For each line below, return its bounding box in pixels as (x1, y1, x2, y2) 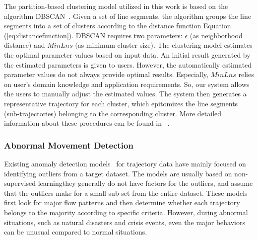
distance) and (4, 40, 45, 50)
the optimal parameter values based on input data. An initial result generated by (4, 49, 251, 60)
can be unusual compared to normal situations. (4, 227, 147, 237)
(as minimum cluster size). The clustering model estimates (75, 40, 253, 50)
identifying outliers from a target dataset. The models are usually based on (4, 168, 232, 178)
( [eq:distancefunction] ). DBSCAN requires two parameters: (4, 30, 183, 40)
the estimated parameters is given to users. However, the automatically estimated (4, 59, 252, 70)
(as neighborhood (190, 30, 243, 40)
